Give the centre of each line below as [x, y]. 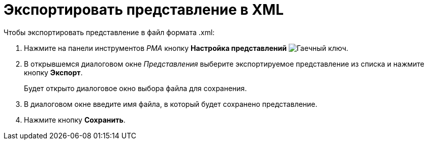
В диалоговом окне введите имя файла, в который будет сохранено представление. [171, 104]
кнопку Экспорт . [53, 72]
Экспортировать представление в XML [144, 10]
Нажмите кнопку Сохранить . [75, 120]
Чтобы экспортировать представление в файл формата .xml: [109, 32]
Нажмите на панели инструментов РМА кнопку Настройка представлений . [186, 48]
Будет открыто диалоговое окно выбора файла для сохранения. [135, 88]
